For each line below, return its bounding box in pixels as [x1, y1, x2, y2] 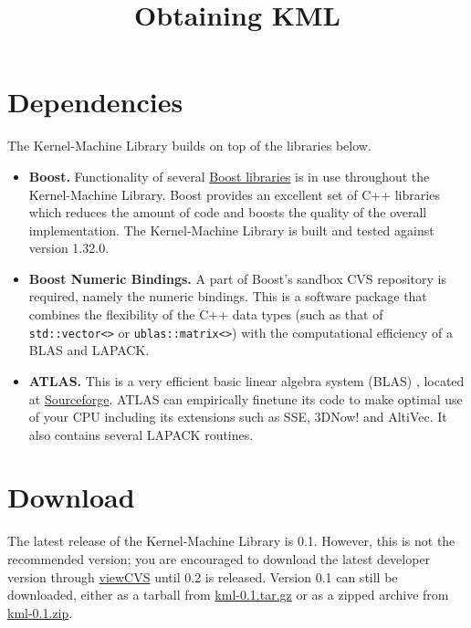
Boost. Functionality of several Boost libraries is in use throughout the [28, 166, 430, 185]
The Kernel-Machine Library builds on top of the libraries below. [7, 136, 372, 155]
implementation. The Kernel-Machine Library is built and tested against [28, 220, 434, 239]
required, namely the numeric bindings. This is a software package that [28, 287, 427, 306]
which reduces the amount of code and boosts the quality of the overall [28, 203, 427, 222]
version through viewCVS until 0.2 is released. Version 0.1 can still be [7, 567, 398, 586]
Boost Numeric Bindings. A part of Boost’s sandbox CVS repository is [28, 268, 446, 288]
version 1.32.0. [28, 238, 110, 257]
